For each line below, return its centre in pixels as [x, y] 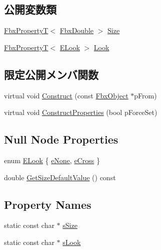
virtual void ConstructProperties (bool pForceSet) [81, 112]
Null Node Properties [61, 139]
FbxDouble [77, 30]
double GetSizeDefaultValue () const [60, 177]
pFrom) [145, 95]
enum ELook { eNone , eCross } [52, 160]
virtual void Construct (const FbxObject [66, 95]
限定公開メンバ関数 [51, 74]
